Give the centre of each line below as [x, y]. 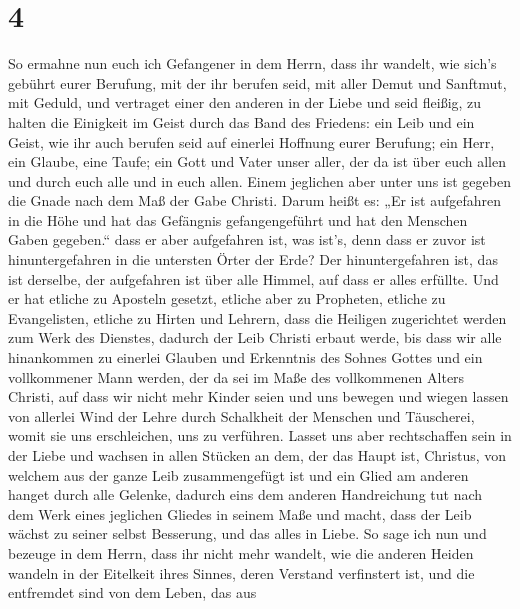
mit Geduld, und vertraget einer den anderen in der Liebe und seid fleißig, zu [245, 102]
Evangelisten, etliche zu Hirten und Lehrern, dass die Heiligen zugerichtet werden [257, 317]
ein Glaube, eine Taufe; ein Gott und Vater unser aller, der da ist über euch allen [257, 161]
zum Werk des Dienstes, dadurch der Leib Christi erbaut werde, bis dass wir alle [255, 337]
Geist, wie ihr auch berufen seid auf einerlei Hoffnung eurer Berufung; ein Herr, [251, 141]
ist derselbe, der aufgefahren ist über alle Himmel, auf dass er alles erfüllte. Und [253, 278]
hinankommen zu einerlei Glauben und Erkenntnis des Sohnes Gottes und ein [245, 357]
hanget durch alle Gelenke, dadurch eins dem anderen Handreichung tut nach [245, 494]
